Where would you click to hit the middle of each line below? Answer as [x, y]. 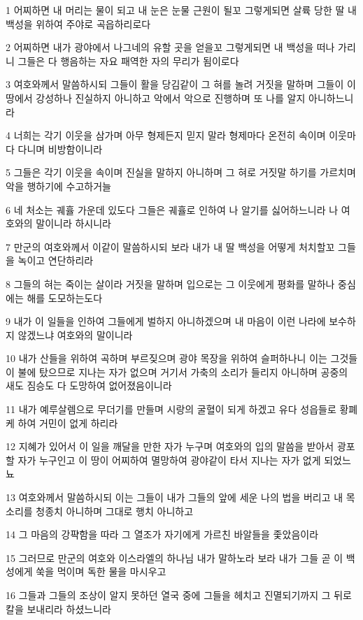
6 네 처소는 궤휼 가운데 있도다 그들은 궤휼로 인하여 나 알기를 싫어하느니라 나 [172, 209]
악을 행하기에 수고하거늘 [59, 186]
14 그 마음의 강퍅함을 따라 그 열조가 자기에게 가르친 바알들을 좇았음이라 [162, 534]
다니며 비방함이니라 [60, 149]
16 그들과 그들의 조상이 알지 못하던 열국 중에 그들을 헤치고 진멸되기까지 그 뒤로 [179, 595]
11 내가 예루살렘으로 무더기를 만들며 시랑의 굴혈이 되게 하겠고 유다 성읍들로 [171, 409]
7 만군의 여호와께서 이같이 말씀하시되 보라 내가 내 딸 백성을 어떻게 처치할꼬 [170, 246]
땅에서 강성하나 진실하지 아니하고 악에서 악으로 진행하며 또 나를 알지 [156, 98]
